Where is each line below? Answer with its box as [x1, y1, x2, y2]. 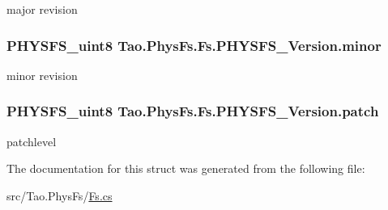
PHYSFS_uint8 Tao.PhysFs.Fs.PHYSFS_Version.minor [6, 35, 382, 55]
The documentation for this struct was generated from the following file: [6, 160, 365, 177]
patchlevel [6, 132, 57, 149]
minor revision [6, 66, 78, 83]
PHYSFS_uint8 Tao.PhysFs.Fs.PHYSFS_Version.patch [6, 101, 379, 121]
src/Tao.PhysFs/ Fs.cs [6, 187, 113, 204]
